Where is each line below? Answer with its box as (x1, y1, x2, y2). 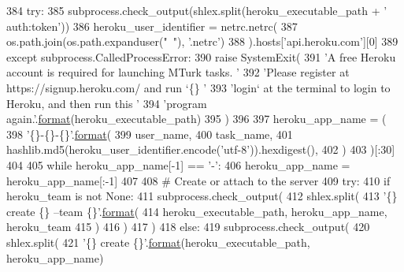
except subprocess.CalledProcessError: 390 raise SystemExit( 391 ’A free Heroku (6, 48, 396, 65)
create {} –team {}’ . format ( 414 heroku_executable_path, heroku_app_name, (6, 203, 387, 219)
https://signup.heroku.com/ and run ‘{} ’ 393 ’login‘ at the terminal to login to (6, 79, 391, 95)
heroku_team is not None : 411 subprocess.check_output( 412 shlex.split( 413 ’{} (6, 188, 398, 204)
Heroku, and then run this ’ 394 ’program (6, 95, 207, 111)
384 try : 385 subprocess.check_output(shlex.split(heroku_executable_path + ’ (6, 2, 387, 18)
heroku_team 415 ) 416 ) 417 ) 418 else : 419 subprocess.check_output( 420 (6, 218, 370, 235)
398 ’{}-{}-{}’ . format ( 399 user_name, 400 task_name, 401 (6, 125, 293, 142)
